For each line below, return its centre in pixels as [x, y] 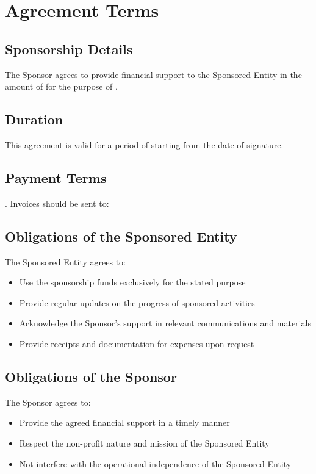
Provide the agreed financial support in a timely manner [124, 422]
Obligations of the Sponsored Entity [121, 236]
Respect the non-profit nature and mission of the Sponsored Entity [144, 443]
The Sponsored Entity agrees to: [65, 261]
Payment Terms [56, 177]
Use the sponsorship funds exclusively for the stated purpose [132, 282]
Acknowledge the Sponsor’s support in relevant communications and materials [165, 323]
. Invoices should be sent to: [57, 203]
